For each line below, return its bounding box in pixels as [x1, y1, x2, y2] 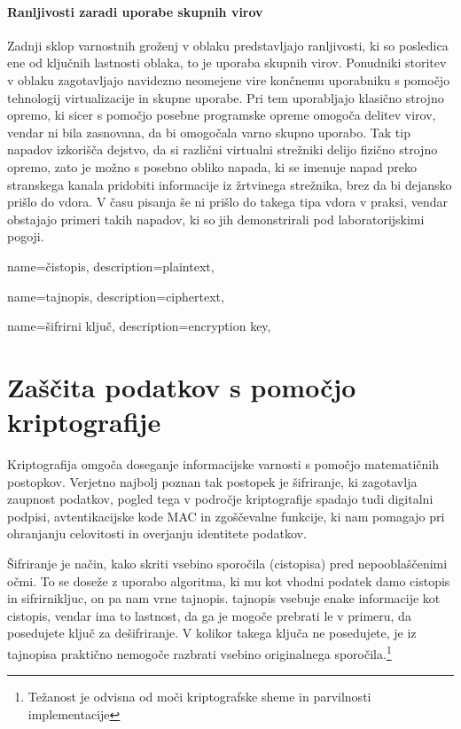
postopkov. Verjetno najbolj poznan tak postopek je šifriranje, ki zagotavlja [7, 472, 418, 490]
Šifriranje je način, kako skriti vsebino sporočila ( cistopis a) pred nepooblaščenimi [7, 553, 448, 572]
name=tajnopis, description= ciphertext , [7, 286, 224, 305]
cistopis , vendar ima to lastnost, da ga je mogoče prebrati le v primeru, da [7, 606, 411, 624]
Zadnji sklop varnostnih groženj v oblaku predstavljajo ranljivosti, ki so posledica [7, 35, 449, 54]
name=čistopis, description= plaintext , [7, 256, 215, 275]
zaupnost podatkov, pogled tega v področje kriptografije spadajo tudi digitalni [7, 490, 434, 508]
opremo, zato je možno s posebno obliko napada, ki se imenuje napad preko [7, 157, 417, 176]
